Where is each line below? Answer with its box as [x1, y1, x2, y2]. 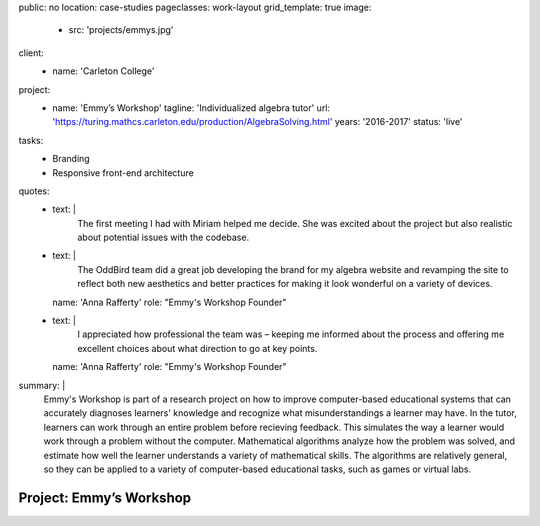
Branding [52, 153, 90, 165]
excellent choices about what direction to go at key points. [77, 342, 318, 354]
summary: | [18, 379, 66, 391]
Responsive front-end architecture [52, 166, 194, 179]
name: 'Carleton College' [52, 65, 155, 77]
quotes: [18, 185, 50, 197]
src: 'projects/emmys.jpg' [68, 24, 174, 36]
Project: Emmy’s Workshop [18, 489, 192, 506]
